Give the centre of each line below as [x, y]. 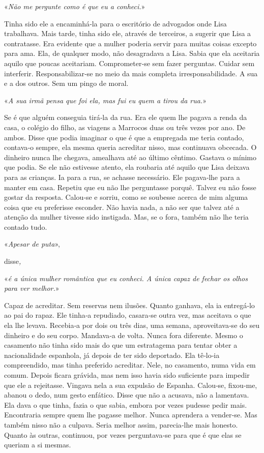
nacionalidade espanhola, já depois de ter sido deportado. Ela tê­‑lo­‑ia [112, 355]
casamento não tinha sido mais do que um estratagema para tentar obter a [121, 345]
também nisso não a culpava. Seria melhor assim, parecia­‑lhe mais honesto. [121, 424]
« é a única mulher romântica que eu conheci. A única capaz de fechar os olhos [126, 278]
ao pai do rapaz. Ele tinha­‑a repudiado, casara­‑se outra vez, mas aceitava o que [128, 315]
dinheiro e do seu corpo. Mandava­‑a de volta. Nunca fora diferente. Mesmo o [124, 335]
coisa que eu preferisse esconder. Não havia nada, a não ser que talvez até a [122, 207]
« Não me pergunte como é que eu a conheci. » [75, 6]
